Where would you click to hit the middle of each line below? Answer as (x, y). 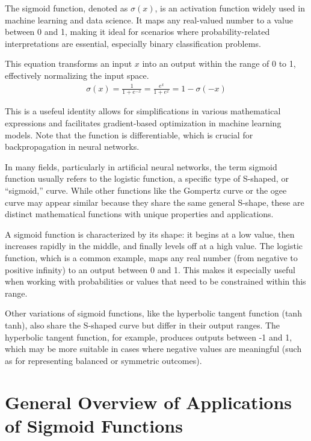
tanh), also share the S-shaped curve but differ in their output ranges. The (143, 325)
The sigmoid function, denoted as (66, 8)
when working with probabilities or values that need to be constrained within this (155, 281)
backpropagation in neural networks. (72, 146)
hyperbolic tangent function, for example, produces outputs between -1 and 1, (149, 337)
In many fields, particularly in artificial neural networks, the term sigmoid (141, 166)
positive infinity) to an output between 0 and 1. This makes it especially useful (150, 269)
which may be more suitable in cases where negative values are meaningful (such (153, 349)
